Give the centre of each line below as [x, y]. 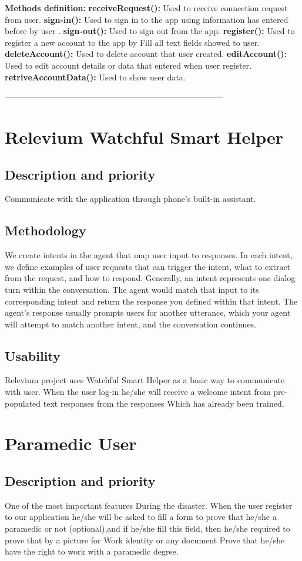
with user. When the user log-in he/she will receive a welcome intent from [138, 392]
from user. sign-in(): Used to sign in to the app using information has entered [147, 19]
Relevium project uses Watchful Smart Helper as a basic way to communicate [145, 380]
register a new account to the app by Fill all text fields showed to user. [132, 42]
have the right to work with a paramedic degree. [92, 551]
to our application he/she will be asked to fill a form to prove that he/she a [141, 517]
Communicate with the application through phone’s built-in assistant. [130, 199]
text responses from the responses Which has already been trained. [164, 403]
